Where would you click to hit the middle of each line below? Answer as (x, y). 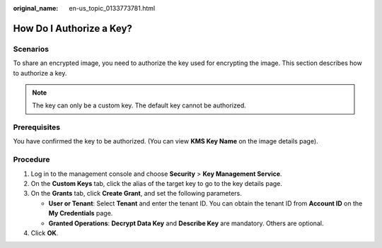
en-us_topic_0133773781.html (112, 8)
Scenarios (31, 49)
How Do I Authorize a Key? (73, 28)
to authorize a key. (40, 73)
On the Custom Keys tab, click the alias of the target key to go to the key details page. (157, 183)
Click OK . (45, 232)
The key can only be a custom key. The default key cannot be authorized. (139, 105)
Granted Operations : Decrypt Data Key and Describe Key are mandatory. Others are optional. (186, 223)
